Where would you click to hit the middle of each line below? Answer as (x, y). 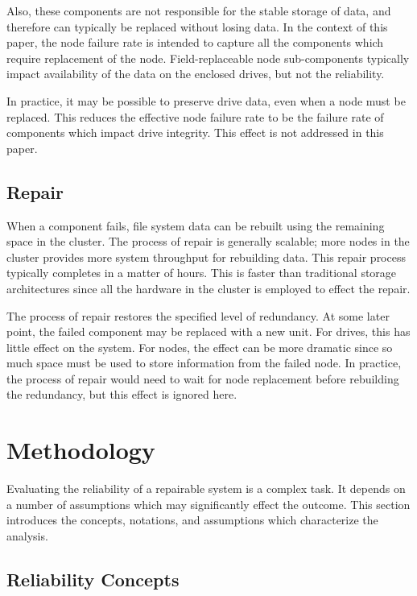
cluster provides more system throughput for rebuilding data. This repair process (206, 257)
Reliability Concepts (93, 579)
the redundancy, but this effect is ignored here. (122, 394)
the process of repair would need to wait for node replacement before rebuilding (203, 378)
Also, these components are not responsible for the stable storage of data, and (199, 10)
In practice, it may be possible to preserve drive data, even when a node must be (206, 100)
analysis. (27, 535)
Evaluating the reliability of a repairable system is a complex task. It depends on (206, 488)
